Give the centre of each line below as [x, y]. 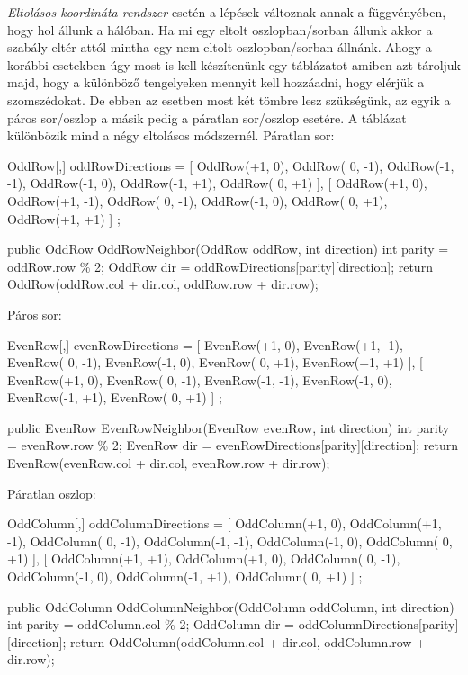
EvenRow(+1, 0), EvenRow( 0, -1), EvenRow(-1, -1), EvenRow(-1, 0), [200, 379]
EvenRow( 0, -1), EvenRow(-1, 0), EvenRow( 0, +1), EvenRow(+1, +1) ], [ [215, 362]
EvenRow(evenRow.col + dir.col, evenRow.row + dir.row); [169, 463]
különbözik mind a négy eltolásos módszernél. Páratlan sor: [171, 135]
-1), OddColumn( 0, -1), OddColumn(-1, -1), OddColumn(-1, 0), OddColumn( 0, [230, 540]
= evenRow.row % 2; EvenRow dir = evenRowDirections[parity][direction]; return [233, 445]
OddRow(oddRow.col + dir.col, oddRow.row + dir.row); [163, 284]
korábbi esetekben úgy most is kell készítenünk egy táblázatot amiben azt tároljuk [234, 64]
